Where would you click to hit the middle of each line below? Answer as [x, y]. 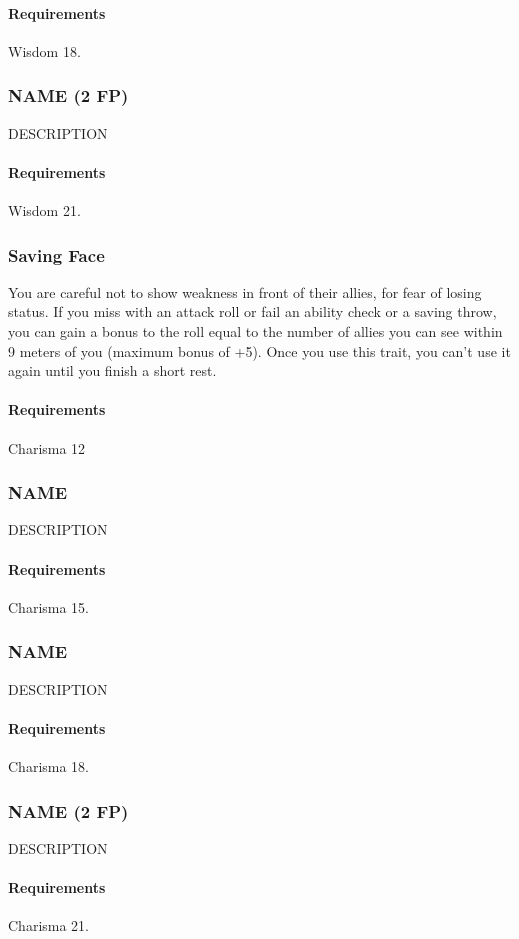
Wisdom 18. [44, 50]
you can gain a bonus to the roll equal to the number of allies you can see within [255, 331]
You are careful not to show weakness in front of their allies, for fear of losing [245, 291]
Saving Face [56, 254]
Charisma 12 [47, 447]
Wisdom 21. [44, 210]
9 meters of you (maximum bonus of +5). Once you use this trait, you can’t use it [259, 350]
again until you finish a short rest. [112, 370]
